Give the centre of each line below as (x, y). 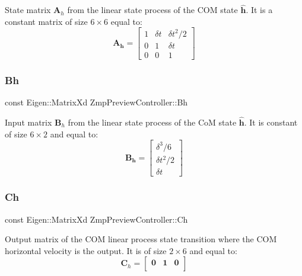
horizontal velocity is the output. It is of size (86, 250)
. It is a (259, 10)
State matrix (28, 10)
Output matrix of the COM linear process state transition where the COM (141, 239)
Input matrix (28, 122)
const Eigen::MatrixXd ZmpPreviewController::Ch (96, 219)
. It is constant (271, 122)
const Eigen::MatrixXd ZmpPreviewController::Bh (96, 102)
